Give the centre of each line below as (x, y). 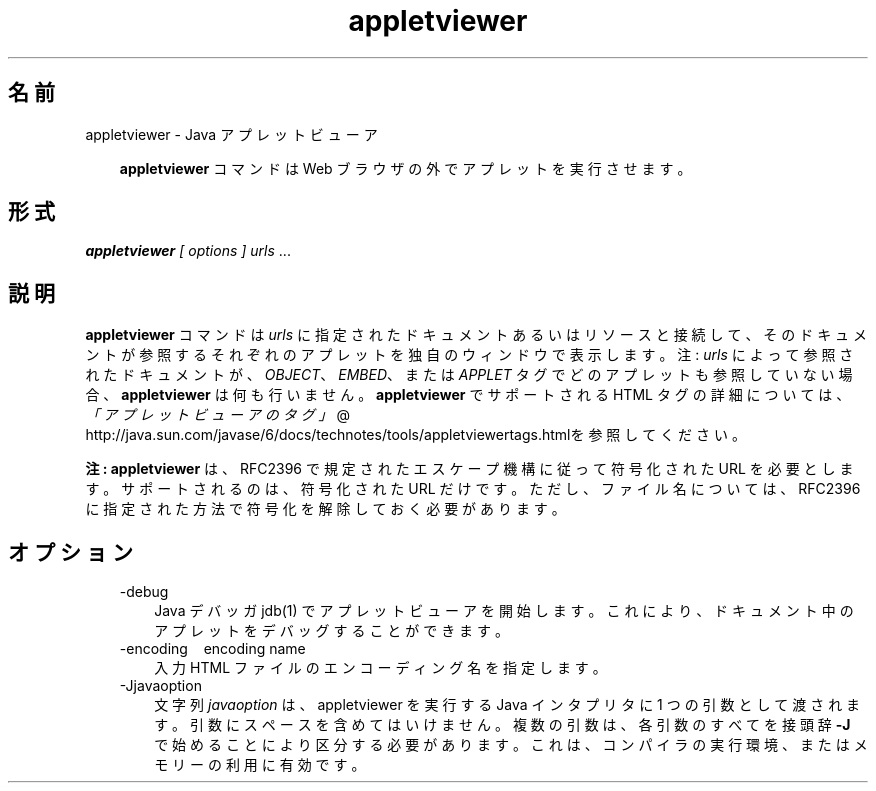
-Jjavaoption (160, 686)
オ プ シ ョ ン (70, 552)
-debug (144, 592)
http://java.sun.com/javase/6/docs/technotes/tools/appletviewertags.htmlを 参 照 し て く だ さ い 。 (415, 435)
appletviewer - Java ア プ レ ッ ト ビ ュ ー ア (231, 134)
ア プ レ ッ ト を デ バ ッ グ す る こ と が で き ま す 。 (331, 631)
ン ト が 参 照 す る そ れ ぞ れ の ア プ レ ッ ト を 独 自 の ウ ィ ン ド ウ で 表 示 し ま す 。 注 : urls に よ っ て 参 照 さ (469, 355)
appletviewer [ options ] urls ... (188, 251)
